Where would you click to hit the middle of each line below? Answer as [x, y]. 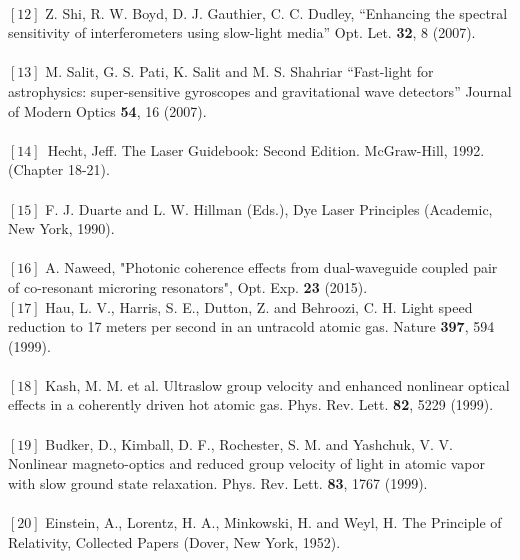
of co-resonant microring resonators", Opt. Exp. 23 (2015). [188, 286]
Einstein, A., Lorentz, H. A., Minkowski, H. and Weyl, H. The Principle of [273, 522]
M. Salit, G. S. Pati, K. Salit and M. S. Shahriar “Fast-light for [239, 71]
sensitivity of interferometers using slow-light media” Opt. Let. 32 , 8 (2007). [242, 32]
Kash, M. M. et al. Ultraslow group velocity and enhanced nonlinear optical [277, 384]
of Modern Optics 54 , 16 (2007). [107, 110]
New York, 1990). [61, 228]
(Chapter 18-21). [59, 169]
